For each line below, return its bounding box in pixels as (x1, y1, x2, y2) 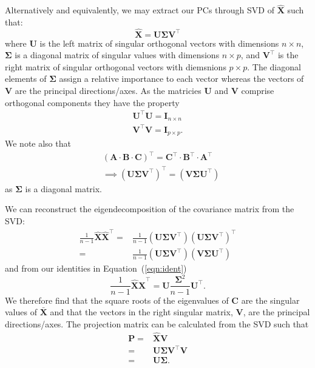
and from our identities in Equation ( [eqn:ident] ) (5, 262, 187, 275)
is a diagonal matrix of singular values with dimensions (15, 49, 220, 61)
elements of (5, 72, 47, 85)
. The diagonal (247, 60, 301, 73)
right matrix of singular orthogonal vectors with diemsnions (5, 60, 226, 73)
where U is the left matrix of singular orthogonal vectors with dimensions (5, 36, 279, 49)
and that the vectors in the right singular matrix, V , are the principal (50, 306, 310, 318)
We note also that (5, 137, 71, 150)
